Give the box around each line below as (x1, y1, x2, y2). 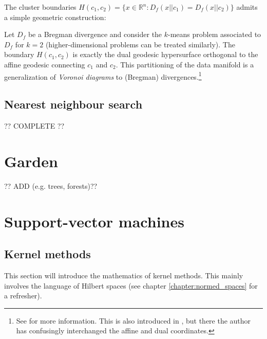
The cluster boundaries (4, 2, 77, 12)
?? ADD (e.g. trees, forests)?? (4, 180, 98, 191)
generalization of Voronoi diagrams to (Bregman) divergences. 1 (4, 69, 202, 82)
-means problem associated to (168, 29, 261, 40)
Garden (4, 150, 58, 171)
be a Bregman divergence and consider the (28, 29, 162, 40)
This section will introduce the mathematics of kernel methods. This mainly (4, 270, 243, 280)
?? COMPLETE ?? (4, 120, 65, 131)
